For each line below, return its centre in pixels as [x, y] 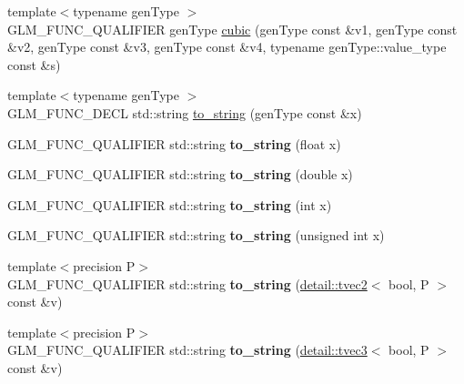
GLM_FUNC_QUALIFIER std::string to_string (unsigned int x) [196, 235]
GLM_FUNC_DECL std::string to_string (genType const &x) [185, 112]
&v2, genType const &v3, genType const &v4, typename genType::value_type [227, 47]
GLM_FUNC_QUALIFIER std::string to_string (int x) [170, 204]
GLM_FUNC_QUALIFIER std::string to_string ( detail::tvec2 [187, 283]
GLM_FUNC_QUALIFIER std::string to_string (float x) [174, 143]
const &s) [34, 64]
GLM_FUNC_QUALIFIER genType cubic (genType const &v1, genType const [232, 29]
